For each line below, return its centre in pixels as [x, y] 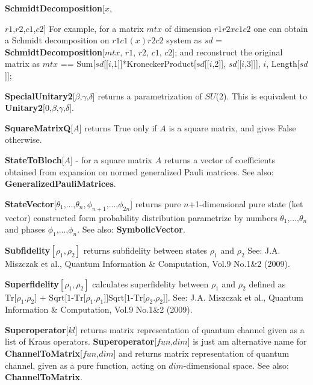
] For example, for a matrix [94, 28]
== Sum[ [78, 64]
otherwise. [23, 139]
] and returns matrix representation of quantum [201, 353]
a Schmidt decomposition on [57, 40]
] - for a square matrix [111, 159]
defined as [267, 283]
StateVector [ [31, 203]
